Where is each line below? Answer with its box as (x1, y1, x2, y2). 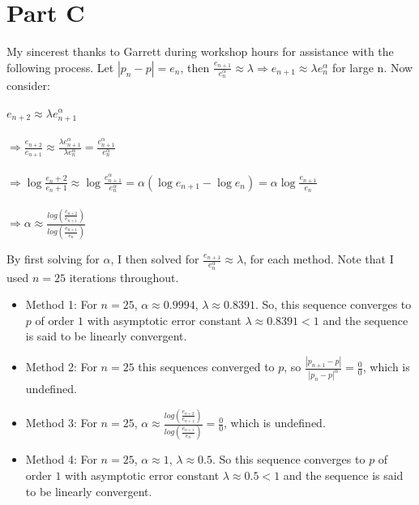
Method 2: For (25, 358, 97, 375)
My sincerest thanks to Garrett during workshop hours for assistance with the (6, 43, 394, 60)
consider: (6, 76, 50, 93)
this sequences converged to (138, 358, 275, 375)
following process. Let (6, 58, 114, 75)
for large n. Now (331, 58, 413, 75)
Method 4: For (25, 451, 97, 468)
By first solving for (6, 250, 100, 267)
